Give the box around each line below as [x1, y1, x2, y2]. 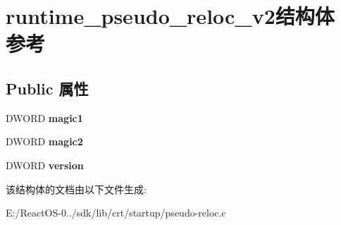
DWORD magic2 [6, 134, 83, 149]
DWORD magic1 [6, 110, 83, 125]
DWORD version [6, 157, 84, 172]
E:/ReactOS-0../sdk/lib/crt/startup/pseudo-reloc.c [6, 205, 226, 220]
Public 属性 [6, 77, 89, 99]
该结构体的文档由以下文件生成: [6, 181, 147, 196]
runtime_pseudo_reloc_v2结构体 [6, 1, 335, 30]
